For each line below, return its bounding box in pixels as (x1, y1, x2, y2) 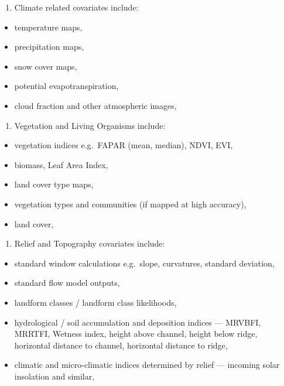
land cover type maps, (14, 178, 94, 190)
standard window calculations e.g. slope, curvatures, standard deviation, (14, 257, 275, 269)
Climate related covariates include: (14, 1, 139, 13)
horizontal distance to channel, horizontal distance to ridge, (14, 339, 228, 351)
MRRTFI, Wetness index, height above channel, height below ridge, (14, 327, 258, 340)
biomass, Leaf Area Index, (14, 158, 108, 170)
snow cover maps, (14, 60, 77, 72)
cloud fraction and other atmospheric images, (14, 99, 177, 111)
